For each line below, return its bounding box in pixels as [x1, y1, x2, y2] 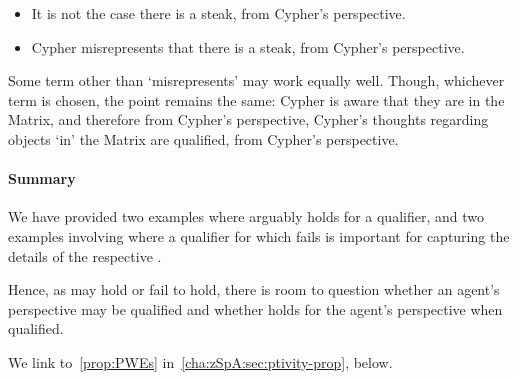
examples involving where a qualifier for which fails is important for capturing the [8, 225, 510, 246]
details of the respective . [8, 245, 162, 266]
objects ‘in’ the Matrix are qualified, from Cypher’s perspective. [8, 128, 399, 149]
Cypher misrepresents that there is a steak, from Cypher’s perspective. [31, 36, 465, 57]
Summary [8, 168, 76, 189]
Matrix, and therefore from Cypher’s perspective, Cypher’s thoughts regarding [8, 109, 489, 130]
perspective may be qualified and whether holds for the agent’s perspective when [8, 298, 503, 319]
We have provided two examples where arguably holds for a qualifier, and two [8, 206, 484, 227]
